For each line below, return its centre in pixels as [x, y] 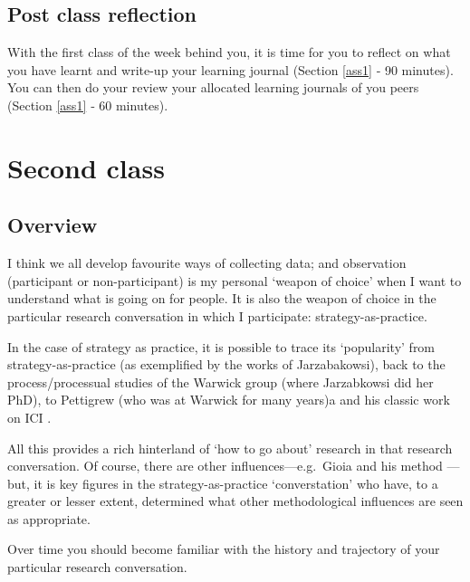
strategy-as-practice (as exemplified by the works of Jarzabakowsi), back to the [226, 364]
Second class [86, 167]
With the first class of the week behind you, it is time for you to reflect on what [229, 52]
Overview [53, 225]
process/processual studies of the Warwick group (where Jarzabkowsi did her [221, 382]
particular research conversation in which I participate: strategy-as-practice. [217, 315]
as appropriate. [49, 518]
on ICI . [29, 417]
